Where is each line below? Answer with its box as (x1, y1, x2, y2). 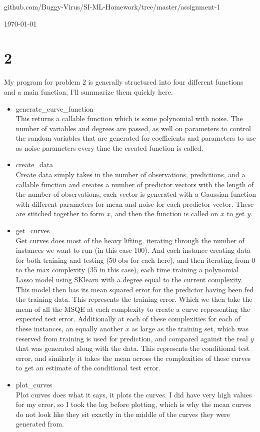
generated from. (15, 418, 64, 429)
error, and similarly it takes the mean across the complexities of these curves (15, 352, 251, 363)
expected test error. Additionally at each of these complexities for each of (15, 313, 240, 324)
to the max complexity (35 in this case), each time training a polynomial (15, 264, 239, 275)
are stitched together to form (15, 208, 104, 219)
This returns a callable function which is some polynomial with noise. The (15, 113, 243, 124)
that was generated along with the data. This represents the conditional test (15, 343, 249, 353)
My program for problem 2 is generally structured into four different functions (4, 77, 243, 87)
